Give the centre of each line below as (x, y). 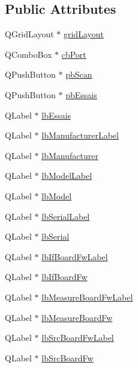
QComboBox (28, 54)
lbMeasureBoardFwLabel (87, 297)
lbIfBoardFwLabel (75, 256)
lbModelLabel (67, 176)
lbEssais (56, 115)
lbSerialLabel (66, 216)
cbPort (74, 54)
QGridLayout (29, 34)
